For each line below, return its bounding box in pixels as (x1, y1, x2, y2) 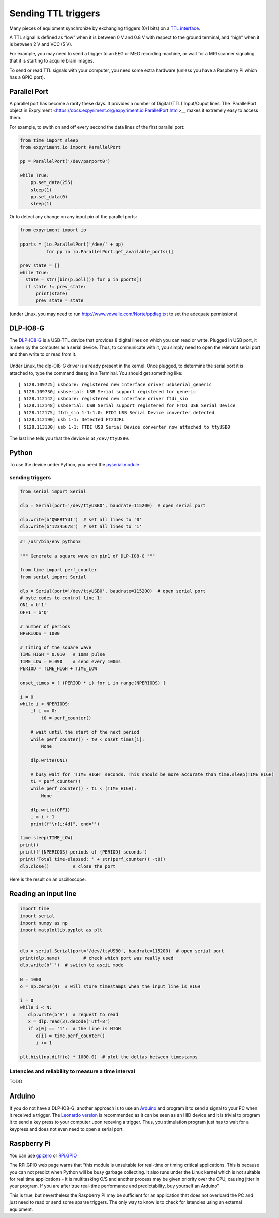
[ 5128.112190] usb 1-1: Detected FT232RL (18, 417, 125, 423)
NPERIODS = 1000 (20, 630, 60, 636)
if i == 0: (30, 708, 57, 714)
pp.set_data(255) (30, 179, 73, 186)
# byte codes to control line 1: (20, 595, 103, 601)
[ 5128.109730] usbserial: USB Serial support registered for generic (18, 389, 196, 394)
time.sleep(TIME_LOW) (20, 835, 73, 841)
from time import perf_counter (20, 567, 98, 573)
